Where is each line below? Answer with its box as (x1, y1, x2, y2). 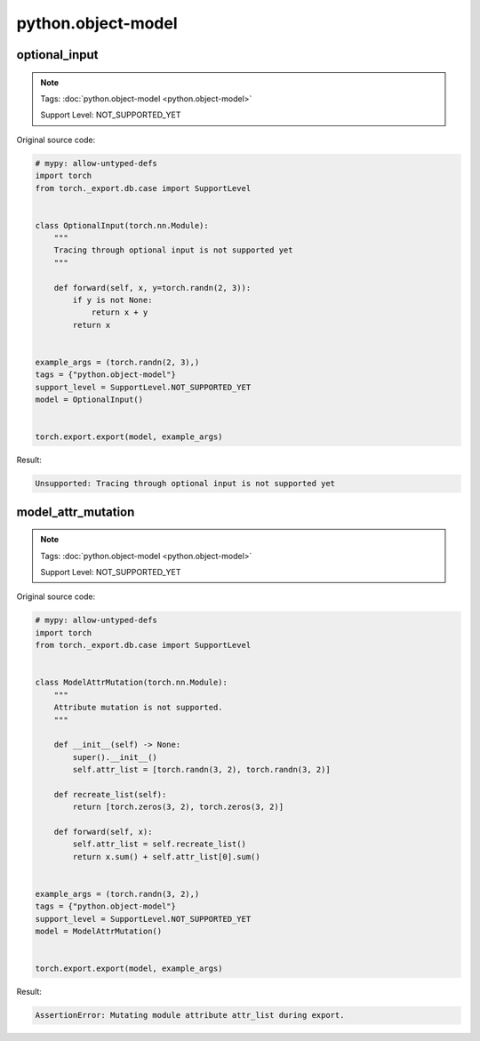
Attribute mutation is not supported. (53, 702, 223, 713)
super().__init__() (72, 752, 157, 762)
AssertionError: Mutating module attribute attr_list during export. (35, 1010, 345, 1021)
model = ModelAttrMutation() (35, 926, 163, 937)
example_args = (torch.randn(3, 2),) (35, 889, 200, 900)
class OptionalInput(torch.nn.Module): (35, 220, 209, 230)
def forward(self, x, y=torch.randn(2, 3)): (53, 283, 252, 292)
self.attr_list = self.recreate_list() (72, 839, 246, 849)
